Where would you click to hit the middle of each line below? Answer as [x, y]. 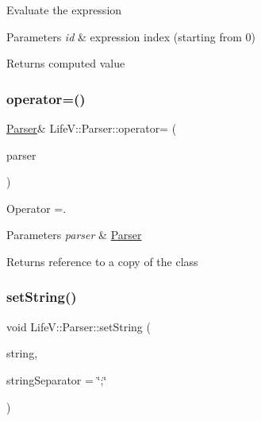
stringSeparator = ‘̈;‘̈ [57, 379]
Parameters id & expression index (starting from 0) [131, 36]
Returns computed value [66, 63]
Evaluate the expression [64, 10]
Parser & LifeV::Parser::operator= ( [92, 128]
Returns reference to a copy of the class [102, 261]
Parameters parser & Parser [74, 235]
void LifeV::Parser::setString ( [79, 326]
